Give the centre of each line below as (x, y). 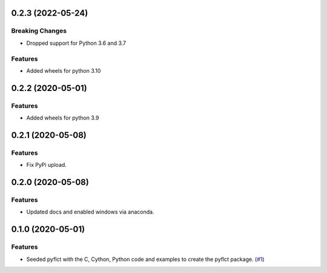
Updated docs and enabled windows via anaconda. (90, 212)
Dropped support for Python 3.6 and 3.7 (76, 43)
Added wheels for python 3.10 (64, 70)
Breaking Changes (39, 31)
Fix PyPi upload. (46, 165)
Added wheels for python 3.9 (63, 118)
